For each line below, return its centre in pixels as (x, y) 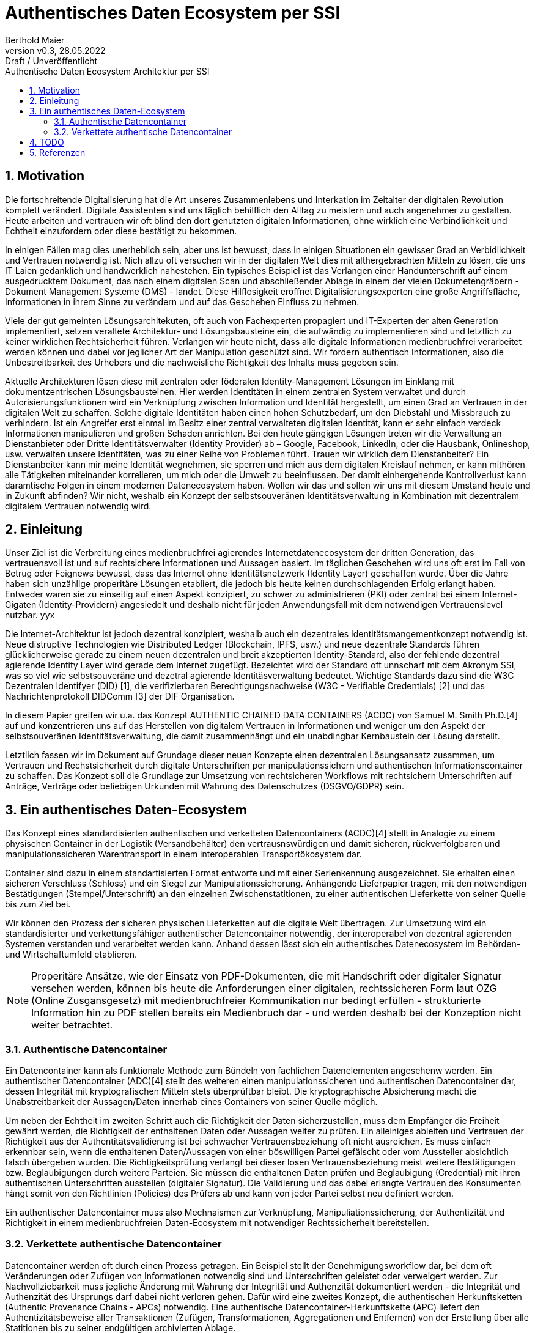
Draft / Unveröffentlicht (51, 61)
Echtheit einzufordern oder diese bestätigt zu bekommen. (121, 231)
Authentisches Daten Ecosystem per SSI (173, 13)
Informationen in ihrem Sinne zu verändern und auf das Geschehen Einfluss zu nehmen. (182, 301)
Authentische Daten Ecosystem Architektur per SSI (107, 71)
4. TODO (47, 142)
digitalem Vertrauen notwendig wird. (78, 506)
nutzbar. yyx (30, 615)
